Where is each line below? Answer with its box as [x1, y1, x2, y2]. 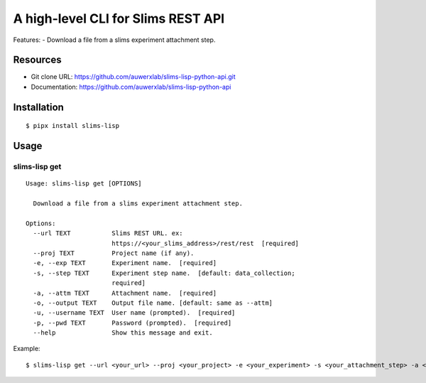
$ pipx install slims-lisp [26, 122, 120, 130]
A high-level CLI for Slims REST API [13, 11, 225, 26]
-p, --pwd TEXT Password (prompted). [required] [33, 318, 232, 327]
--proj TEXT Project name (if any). [33, 249, 195, 257]
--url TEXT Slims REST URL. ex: [33, 230, 184, 237]
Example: [13, 345, 40, 353]
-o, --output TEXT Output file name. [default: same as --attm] [33, 298, 273, 307]
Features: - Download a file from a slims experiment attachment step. [13, 36, 216, 44]
